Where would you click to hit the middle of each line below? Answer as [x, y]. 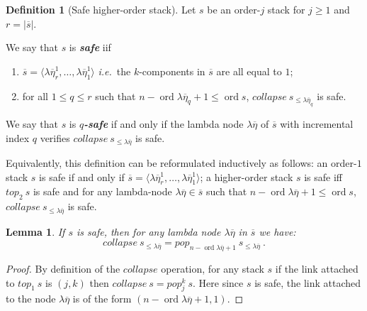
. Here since [218, 282]
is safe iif [90, 47]
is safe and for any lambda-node [102, 191]
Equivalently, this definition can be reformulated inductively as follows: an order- [181, 163]
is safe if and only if [82, 176]
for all [35, 96]
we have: [277, 231]
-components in [172, 71]
